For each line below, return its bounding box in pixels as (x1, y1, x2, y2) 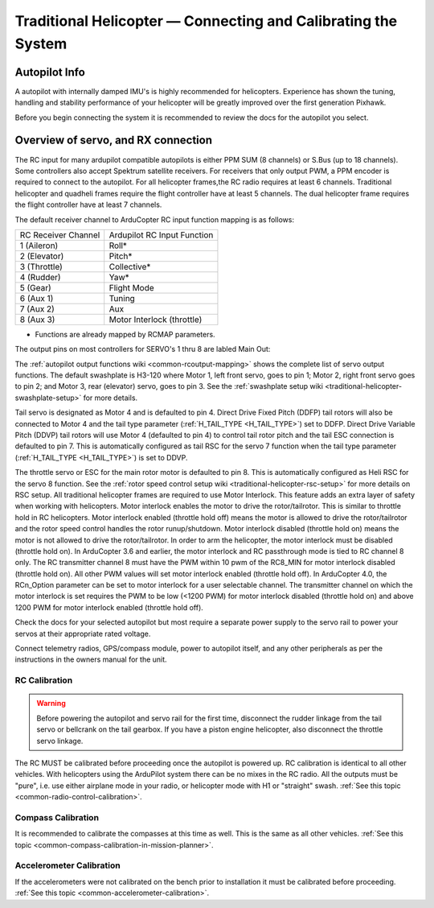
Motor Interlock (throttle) (108, 314, 203, 325)
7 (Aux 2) (19, 303, 55, 314)
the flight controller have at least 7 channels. (14, 200, 162, 209)
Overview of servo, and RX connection (14, 134, 213, 147)
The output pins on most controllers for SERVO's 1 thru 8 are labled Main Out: (14, 345, 271, 354)
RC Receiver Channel (19, 229, 100, 241)
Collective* (108, 261, 151, 272)
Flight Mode (108, 282, 154, 293)
